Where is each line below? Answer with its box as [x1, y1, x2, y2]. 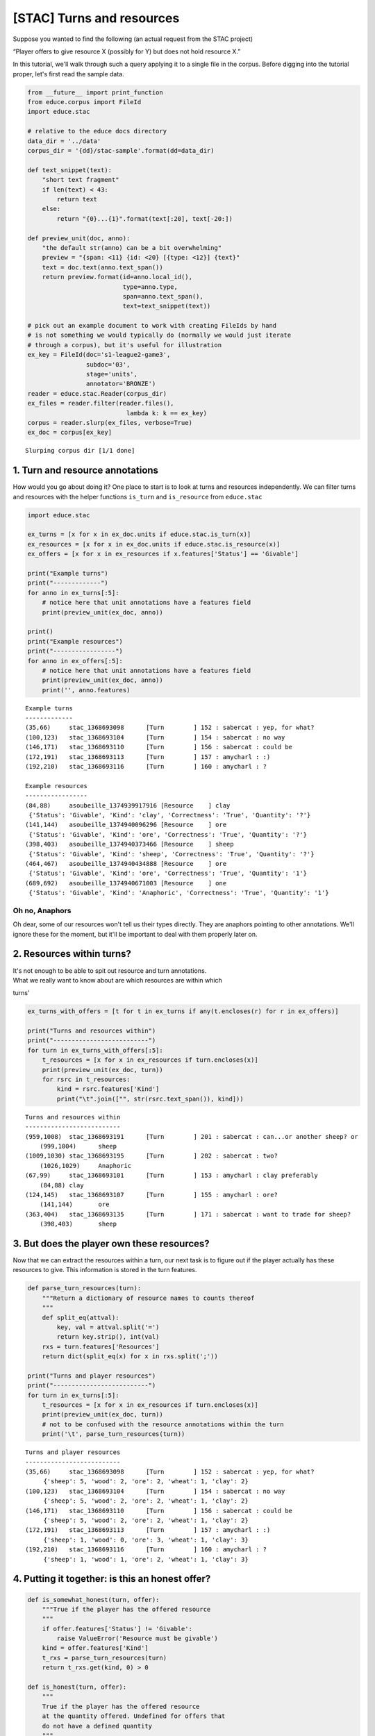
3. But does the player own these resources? [12, 1237, 210, 1249]
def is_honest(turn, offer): [27, 1683, 127, 1691]
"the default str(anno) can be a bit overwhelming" [42, 244, 222, 251]
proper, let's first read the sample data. [12, 69, 124, 78]
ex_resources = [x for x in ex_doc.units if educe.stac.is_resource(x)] [27, 540, 281, 548]
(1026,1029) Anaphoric [39, 1162, 132, 1169]
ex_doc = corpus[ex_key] [27, 428, 112, 437]
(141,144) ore [39, 1201, 110, 1208]
